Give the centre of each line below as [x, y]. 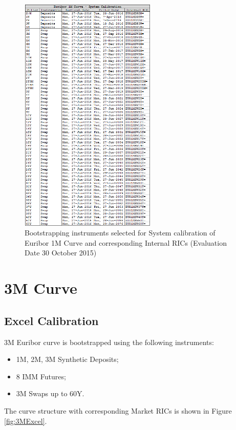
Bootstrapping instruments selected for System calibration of [120, 233]
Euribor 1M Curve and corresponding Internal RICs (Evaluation [126, 242]
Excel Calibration [51, 320]
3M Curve [41, 288]
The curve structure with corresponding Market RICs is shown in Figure [118, 410]
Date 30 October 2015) [61, 253]
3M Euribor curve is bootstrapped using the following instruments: [109, 342]
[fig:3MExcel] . [26, 421]
